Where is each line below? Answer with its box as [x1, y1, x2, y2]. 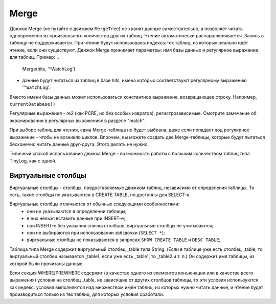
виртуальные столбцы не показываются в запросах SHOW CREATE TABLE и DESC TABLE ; [27, 237, 221, 243]
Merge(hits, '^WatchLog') [22, 65, 76, 72]
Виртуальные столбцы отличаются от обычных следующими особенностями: [9, 201, 180, 207]
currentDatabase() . [9, 101, 57, 107]
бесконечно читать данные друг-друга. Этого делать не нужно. [9, 141, 149, 148]
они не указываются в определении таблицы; [27, 208, 127, 214]
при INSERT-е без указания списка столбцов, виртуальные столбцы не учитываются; [27, 222, 214, 228]
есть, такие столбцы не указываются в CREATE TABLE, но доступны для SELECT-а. [9, 192, 191, 198]
